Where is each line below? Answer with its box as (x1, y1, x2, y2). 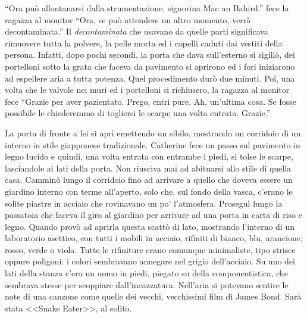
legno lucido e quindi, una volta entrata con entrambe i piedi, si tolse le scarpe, (5, 150, 293, 163)
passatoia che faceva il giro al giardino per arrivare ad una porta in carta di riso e (5, 208, 302, 221)
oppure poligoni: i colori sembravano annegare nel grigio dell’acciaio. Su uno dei (5, 255, 295, 267)
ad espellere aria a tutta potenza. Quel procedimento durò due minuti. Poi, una (5, 71, 295, 84)
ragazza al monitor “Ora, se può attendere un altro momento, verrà (5, 13, 251, 26)
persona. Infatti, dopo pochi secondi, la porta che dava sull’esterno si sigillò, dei (5, 48, 295, 61)
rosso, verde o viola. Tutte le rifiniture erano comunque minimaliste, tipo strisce (5, 243, 296, 255)
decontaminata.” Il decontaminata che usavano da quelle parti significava (5, 25, 268, 38)
